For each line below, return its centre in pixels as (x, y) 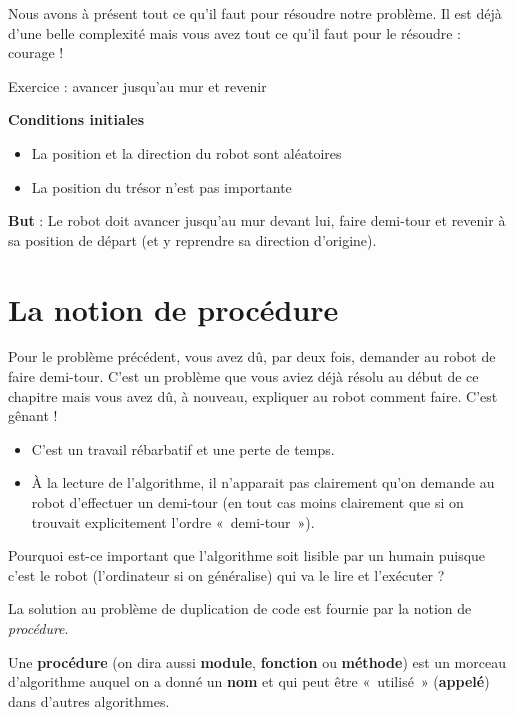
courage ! (36, 52)
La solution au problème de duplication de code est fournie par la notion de (240, 608)
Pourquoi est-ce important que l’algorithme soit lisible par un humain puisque (247, 555)
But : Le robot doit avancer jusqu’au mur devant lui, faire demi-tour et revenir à (257, 220)
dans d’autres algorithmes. (89, 700)
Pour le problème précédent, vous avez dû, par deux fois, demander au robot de (252, 356)
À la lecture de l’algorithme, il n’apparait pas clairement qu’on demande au (263, 482)
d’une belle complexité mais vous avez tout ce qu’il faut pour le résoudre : (234, 32)
